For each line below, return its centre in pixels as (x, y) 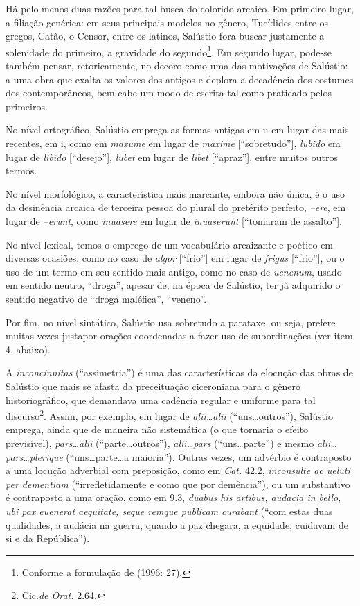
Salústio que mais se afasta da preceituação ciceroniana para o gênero (153, 386)
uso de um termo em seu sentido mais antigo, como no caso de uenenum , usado (174, 271)
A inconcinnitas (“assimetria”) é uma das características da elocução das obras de (179, 372)
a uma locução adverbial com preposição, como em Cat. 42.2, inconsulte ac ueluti (178, 470)
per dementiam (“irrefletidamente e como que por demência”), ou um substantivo (178, 483)
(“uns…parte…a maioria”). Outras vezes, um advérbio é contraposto (209, 456)
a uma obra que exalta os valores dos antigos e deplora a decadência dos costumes (180, 79)
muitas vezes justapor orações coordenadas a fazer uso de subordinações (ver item (179, 336)
